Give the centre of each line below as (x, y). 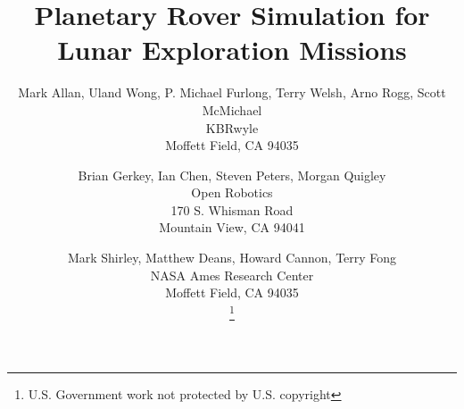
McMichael (232, 109)
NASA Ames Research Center (232, 275)
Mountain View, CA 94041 (232, 227)
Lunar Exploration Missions (232, 50)
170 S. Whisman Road (232, 209)
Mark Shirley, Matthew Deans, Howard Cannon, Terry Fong (232, 258)
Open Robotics (232, 192)
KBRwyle (232, 127)
